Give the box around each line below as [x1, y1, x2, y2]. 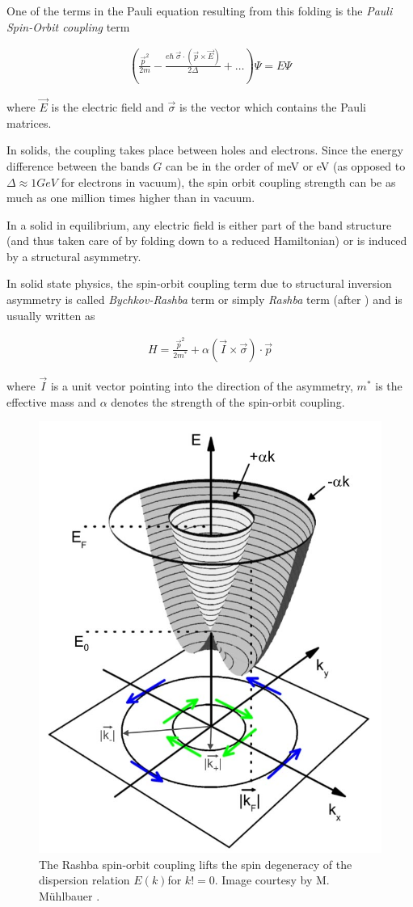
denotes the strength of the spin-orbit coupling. [111, 393, 345, 410]
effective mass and [6, 393, 96, 410]
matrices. [6, 114, 52, 131]
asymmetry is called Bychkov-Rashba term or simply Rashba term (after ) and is [6, 291, 402, 308]
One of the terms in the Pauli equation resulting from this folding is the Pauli [6, 2, 393, 19]
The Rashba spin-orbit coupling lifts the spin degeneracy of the [39, 855, 352, 872]
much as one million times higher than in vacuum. [6, 189, 255, 206]
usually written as [6, 306, 95, 323]
